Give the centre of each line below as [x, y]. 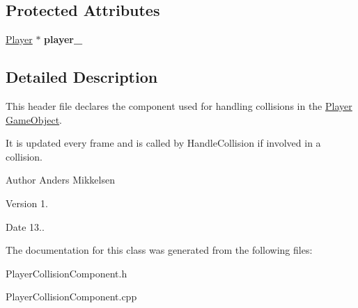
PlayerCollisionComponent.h [67, 273]
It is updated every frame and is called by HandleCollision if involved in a [163, 143]
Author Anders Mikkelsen [60, 180]
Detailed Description [82, 77]
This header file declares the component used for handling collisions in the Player [179, 106]
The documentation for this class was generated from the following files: [159, 250]
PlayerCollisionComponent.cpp [71, 297]
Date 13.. [25, 226]
